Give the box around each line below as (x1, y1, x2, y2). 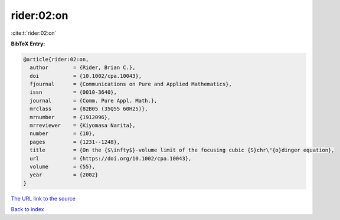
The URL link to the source (11, 195, 76, 202)
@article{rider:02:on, (23, 56, 89, 63)
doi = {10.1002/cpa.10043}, (30, 73, 142, 79)
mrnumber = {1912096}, (30, 114, 111, 120)
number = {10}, (30, 130, 96, 137)
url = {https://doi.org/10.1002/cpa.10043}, (30, 155, 192, 162)
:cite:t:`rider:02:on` (11, 29, 57, 37)
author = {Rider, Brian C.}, (30, 64, 136, 71)
